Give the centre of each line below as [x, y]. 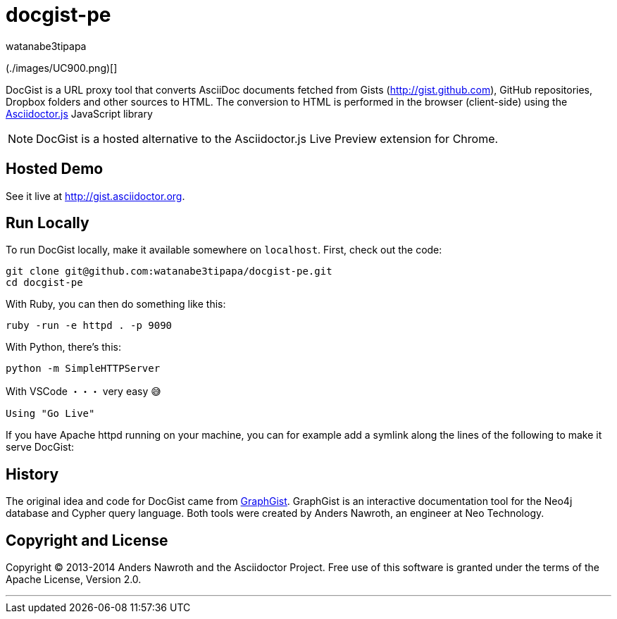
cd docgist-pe [44, 283]
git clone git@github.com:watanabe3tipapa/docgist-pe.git [169, 271]
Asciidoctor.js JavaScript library [79, 113]
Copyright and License [87, 540]
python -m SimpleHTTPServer [83, 369]
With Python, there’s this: [63, 347]
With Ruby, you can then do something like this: [116, 304]
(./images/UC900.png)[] [62, 68]
